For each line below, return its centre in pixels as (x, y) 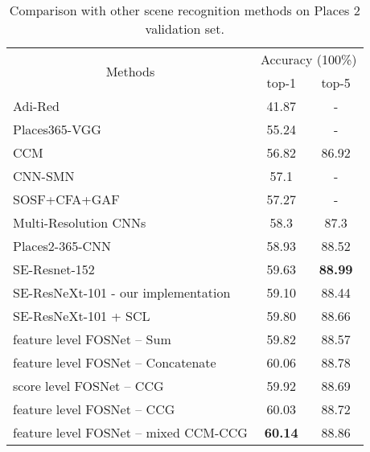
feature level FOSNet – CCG (94, 409)
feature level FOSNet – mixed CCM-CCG (130, 432)
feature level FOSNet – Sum (92, 339)
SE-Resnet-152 (54, 269)
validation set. (185, 29)
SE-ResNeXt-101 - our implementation (122, 292)
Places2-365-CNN (62, 246)
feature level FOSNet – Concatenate (115, 362)
